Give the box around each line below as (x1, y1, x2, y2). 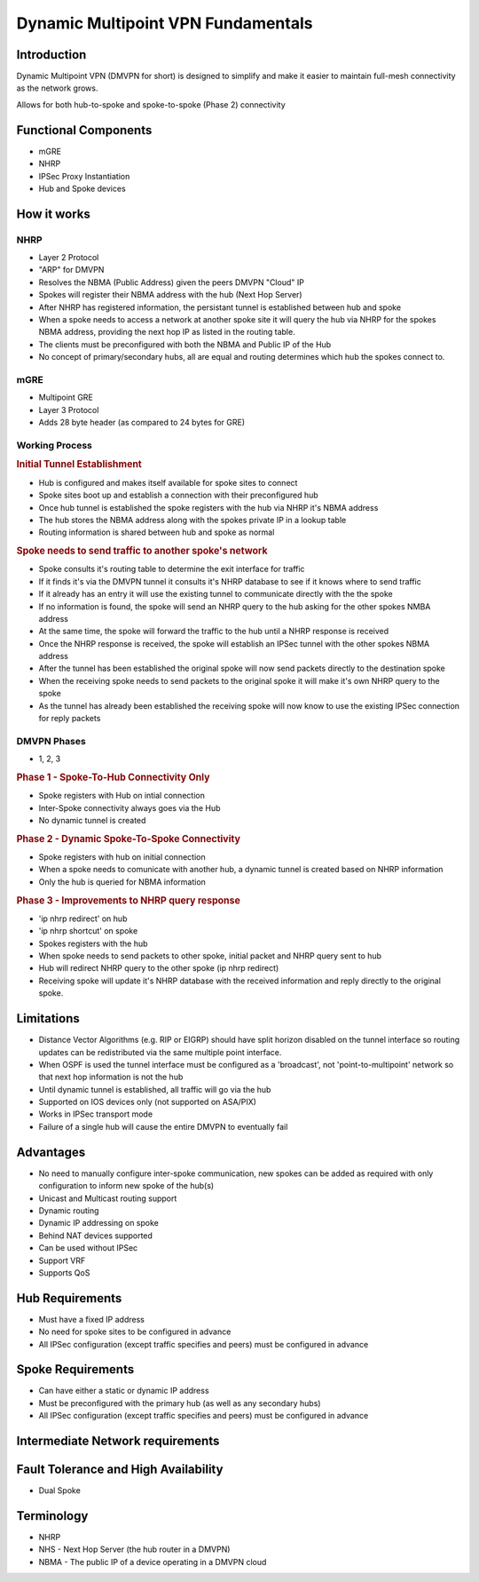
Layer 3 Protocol (38, 404, 99, 415)
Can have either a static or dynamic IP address (38, 1386, 209, 1396)
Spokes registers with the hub (38, 938, 148, 949)
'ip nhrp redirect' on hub (38, 913, 128, 924)
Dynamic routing (38, 1204, 99, 1216)
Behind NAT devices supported (38, 1230, 153, 1241)
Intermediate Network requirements (16, 1434, 220, 1449)
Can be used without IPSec (38, 1243, 138, 1253)
